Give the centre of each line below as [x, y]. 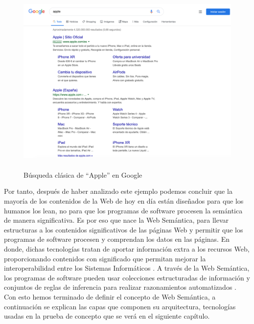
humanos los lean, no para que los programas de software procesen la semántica [123, 210]
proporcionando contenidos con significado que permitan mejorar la [105, 258]
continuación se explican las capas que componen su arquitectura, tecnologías [120, 306]
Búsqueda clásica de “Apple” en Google [83, 174]
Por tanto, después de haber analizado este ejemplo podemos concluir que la [118, 191]
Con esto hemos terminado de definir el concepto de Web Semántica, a [110, 296]
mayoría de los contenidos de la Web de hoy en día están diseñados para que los [124, 201]
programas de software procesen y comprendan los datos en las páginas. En [117, 239]
